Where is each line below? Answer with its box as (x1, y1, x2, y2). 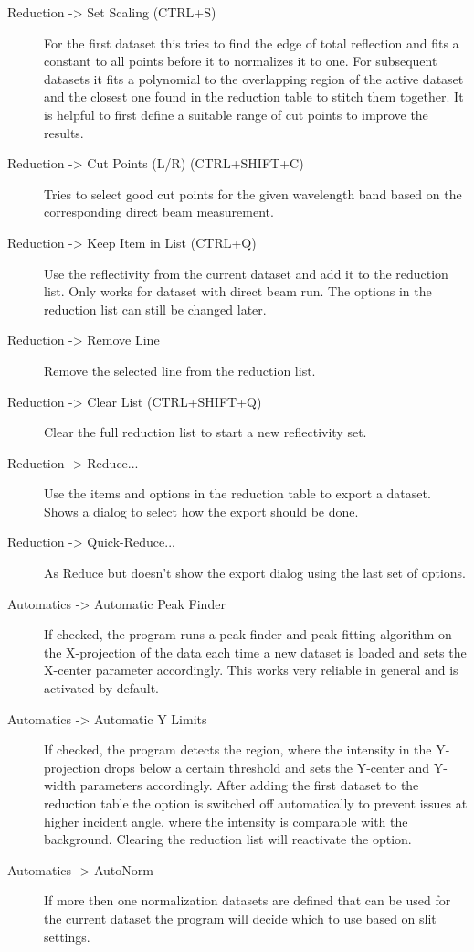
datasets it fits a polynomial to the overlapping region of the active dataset (44, 69, 464, 88)
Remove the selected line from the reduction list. (44, 360, 316, 380)
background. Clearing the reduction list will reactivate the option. (44, 829, 412, 849)
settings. (44, 926, 90, 946)
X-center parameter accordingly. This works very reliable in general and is (44, 660, 458, 679)
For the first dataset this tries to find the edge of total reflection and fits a (44, 33, 459, 52)
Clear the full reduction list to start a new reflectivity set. (44, 423, 367, 442)
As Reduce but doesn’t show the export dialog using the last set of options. (44, 563, 466, 583)
